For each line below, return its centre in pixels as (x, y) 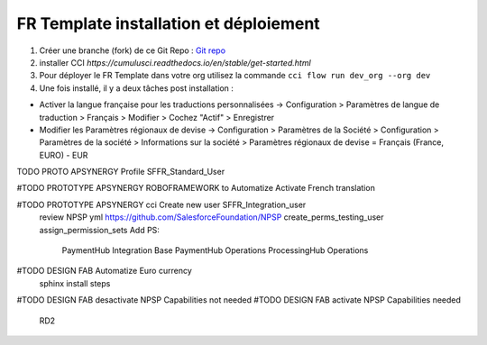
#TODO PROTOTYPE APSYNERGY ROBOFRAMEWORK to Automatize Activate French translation (196, 188)
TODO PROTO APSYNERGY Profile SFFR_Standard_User (121, 172)
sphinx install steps (75, 283)
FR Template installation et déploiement (168, 23)
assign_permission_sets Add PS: (99, 230)
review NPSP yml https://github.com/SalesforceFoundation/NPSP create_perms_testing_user (211, 217)
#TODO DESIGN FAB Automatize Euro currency (105, 271)
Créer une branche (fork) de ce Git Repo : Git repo (132, 50)
